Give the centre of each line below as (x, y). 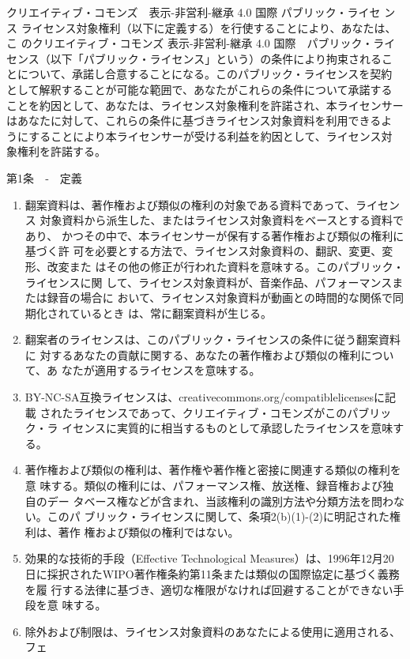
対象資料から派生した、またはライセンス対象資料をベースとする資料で (222, 220)
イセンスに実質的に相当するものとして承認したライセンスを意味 (228, 428)
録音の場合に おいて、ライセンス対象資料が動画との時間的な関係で (220, 297)
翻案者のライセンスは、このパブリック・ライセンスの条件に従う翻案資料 (213, 339)
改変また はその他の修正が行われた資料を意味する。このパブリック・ (226, 266)
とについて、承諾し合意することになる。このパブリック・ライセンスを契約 (199, 74)
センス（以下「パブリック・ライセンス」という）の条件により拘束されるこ (199, 58)
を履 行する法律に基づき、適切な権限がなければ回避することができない (209, 589)
